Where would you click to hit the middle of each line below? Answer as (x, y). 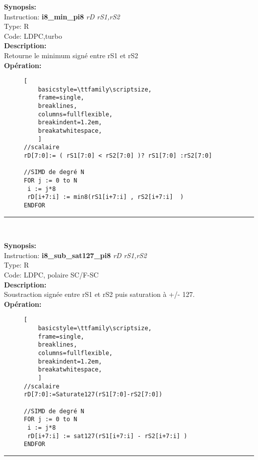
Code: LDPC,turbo (33, 36)
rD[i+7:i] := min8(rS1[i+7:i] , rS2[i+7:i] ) (106, 197)
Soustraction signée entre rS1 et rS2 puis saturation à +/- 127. (99, 294)
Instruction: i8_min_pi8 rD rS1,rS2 (62, 16)
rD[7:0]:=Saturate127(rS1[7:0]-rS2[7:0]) (93, 395)
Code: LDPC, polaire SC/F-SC (51, 275)
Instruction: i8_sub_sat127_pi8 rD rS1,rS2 (75, 255)
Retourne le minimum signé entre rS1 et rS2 (71, 55)
